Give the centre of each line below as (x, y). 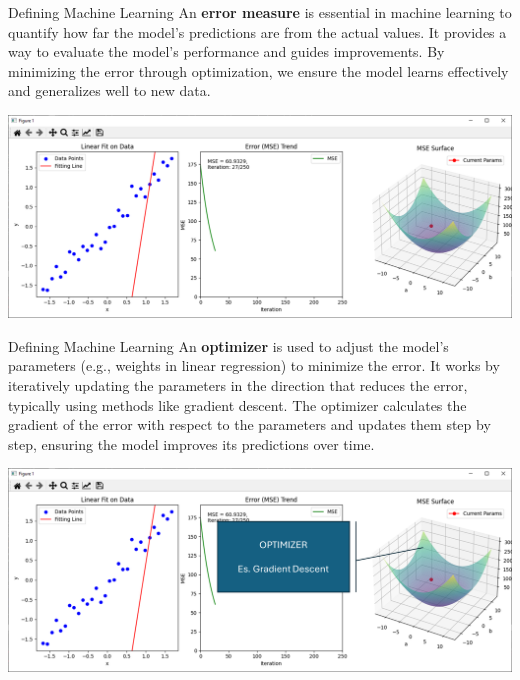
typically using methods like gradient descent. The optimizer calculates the (237, 404)
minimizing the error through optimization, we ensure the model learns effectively (258, 70)
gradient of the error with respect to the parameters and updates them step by (249, 424)
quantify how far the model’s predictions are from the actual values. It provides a (257, 31)
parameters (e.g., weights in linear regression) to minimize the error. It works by (254, 365)
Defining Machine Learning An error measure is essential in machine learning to (260, 12)
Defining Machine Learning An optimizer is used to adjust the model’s (228, 345)
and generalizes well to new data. (109, 90)
